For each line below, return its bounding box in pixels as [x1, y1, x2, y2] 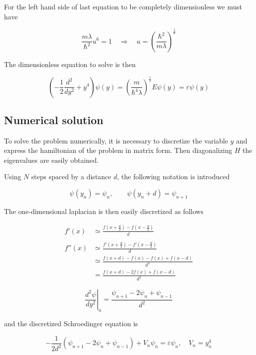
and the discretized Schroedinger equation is [4, 318, 138, 329]
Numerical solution [4, 112, 103, 127]
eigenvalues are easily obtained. [4, 154, 99, 165]
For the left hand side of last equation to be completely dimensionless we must [4, 1, 242, 11]
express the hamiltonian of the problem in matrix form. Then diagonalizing [4, 145, 232, 155]
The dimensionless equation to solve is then [4, 59, 136, 69]
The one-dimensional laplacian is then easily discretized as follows [4, 206, 204, 216]
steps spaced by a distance [31, 171, 111, 182]
